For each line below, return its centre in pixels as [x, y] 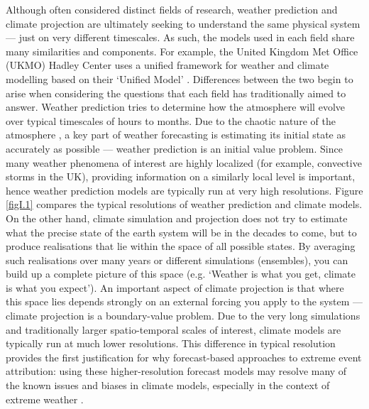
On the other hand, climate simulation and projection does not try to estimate [177, 218]
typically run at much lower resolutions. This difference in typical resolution [171, 343]
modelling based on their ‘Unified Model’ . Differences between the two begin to [180, 78]
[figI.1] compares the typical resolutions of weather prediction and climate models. [184, 204]
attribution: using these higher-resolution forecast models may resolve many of [176, 371]
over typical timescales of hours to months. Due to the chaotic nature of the [171, 120]
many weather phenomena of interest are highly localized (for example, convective [184, 162]
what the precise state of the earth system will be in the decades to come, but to [181, 232]
